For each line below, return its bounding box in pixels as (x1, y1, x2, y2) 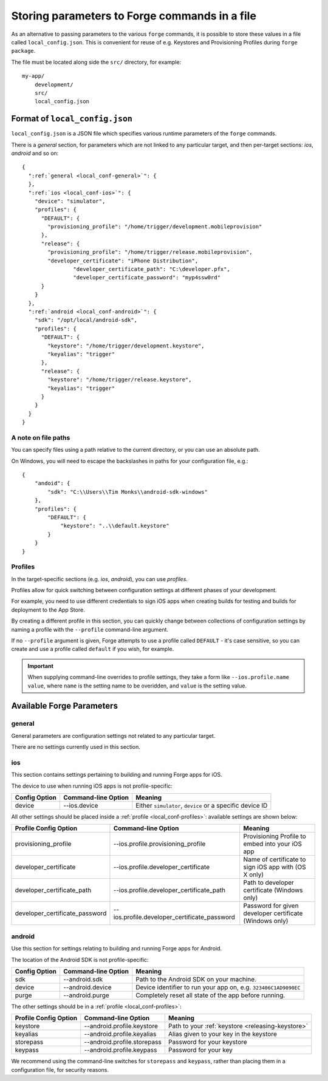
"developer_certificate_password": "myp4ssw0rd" (73, 274, 221, 281)
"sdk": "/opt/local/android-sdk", (34, 316, 138, 324)
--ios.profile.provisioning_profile (113, 840, 206, 848)
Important (27, 662, 54, 669)
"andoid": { (34, 480, 70, 487)
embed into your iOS (243, 840, 302, 848)
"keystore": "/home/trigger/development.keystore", (47, 342, 205, 349)
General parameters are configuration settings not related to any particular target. (11, 732, 216, 739)
